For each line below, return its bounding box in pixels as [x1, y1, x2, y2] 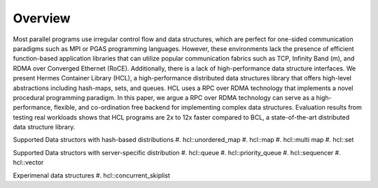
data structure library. [13, 123, 76, 131]
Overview [13, 10, 71, 26]
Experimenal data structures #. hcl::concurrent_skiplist [13, 171, 171, 180]
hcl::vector [13, 158, 44, 167]
